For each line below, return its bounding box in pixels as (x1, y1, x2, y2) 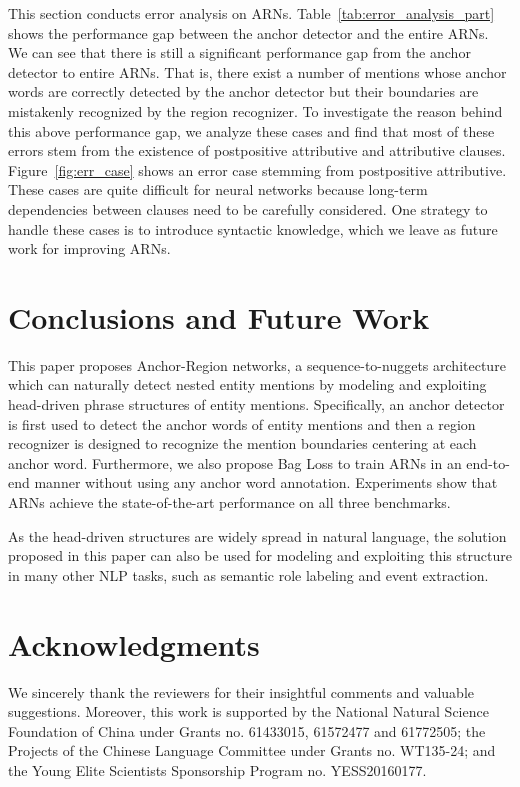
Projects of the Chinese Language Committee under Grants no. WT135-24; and (8, 740, 496, 761)
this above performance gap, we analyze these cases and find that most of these (8, 120, 495, 141)
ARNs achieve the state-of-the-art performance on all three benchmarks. (8, 492, 451, 512)
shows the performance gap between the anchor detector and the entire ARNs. (8, 22, 489, 43)
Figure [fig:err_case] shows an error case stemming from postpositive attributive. (8, 159, 507, 180)
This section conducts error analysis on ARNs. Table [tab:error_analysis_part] (8, 3, 495, 23)
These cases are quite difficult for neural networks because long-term (8, 179, 428, 200)
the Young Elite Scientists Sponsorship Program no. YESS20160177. (8, 759, 427, 780)
